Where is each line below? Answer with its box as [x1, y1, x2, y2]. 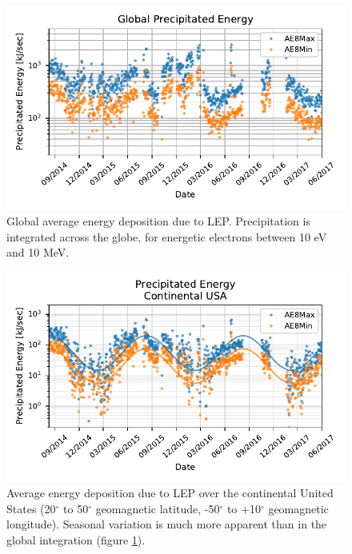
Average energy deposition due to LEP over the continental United [6, 484, 334, 501]
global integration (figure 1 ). [6, 532, 146, 548]
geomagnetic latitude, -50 [95, 500, 220, 516]
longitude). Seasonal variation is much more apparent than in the [6, 516, 327, 532]
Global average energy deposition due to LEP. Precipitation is [6, 212, 310, 229]
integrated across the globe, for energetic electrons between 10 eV [6, 228, 327, 245]
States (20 [6, 500, 56, 516]
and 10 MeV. [6, 244, 70, 261]
